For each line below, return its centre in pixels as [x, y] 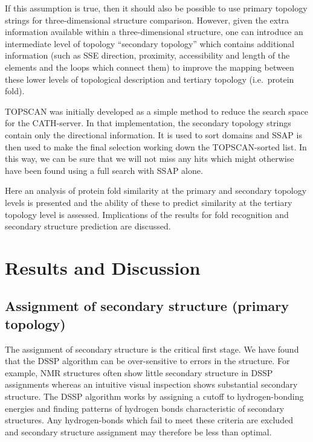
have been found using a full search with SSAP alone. [104, 170]
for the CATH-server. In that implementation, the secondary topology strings [148, 123]
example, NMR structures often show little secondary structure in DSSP [139, 372]
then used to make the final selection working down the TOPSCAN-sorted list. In [156, 146]
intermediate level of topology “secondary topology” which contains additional [150, 43]
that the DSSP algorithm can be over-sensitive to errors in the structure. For [147, 361]
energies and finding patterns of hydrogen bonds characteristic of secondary [145, 408]
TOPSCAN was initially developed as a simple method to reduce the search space [156, 111]
